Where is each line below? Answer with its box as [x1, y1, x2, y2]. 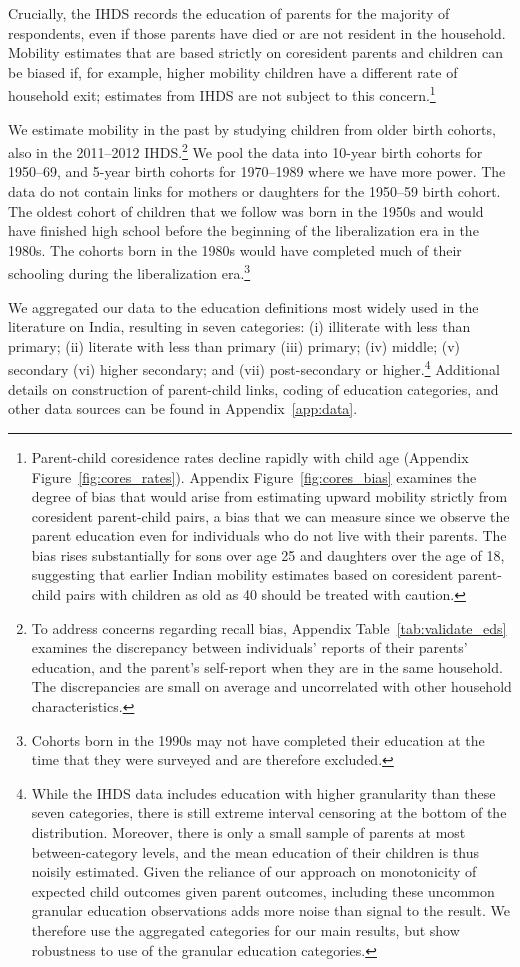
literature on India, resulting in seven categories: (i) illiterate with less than [8, 316, 471, 337]
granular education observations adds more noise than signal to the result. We [31, 900, 511, 921]
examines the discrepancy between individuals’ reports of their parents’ [31, 637, 468, 658]
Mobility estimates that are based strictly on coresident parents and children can [8, 42, 503, 63]
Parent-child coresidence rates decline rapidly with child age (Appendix [31, 446, 469, 467]
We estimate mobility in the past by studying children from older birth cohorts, [8, 118, 496, 139]
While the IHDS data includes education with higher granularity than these [31, 782, 496, 803]
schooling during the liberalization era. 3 [8, 260, 251, 284]
